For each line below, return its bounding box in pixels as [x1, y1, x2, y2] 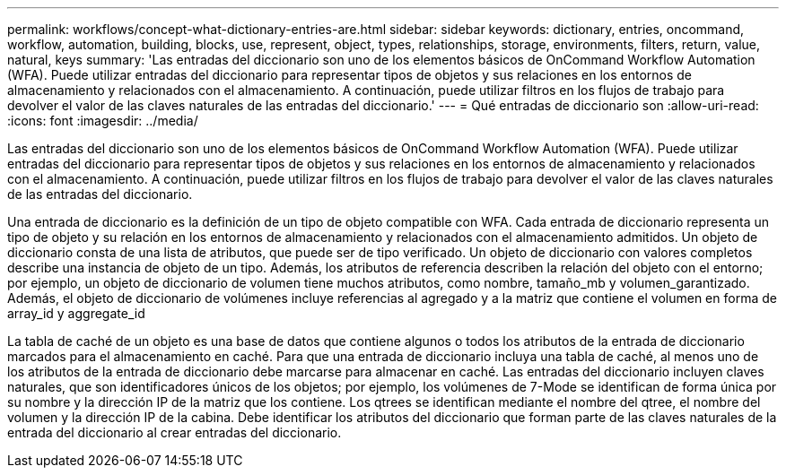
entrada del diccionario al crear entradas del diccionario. [7, 425, 342, 440]
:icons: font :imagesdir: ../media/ [7, 113, 198, 128]
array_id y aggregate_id [7, 306, 145, 321]
